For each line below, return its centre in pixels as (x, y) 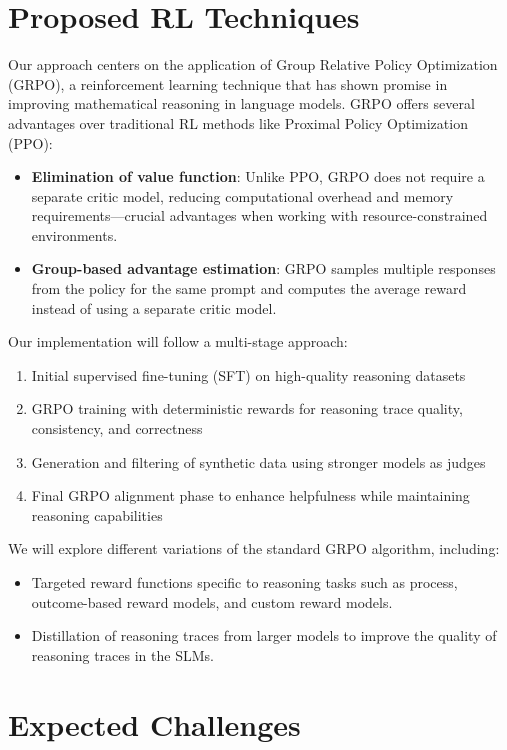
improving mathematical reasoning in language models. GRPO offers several (241, 103)
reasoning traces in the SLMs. (122, 654)
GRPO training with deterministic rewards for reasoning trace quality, (247, 408)
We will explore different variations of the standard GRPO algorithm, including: (254, 548)
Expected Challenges (154, 723)
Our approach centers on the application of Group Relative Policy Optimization (253, 64)
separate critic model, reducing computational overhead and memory (242, 195)
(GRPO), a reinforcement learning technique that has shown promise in (228, 83)
